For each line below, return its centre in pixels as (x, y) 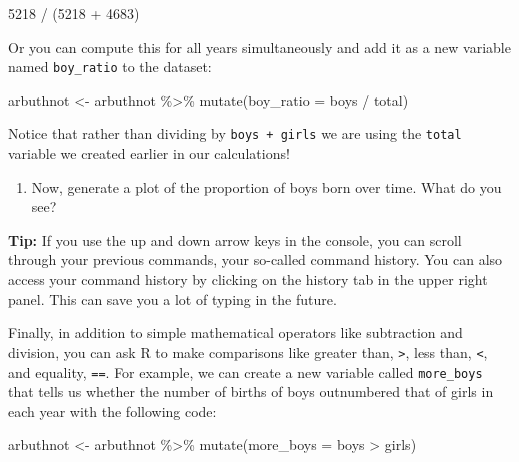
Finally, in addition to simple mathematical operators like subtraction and (235, 332)
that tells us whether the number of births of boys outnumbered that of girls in (251, 391)
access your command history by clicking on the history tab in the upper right (248, 279)
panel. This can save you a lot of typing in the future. (172, 298)
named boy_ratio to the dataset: (110, 66)
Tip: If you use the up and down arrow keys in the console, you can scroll (235, 239)
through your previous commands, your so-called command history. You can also (255, 259)
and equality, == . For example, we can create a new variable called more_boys (245, 371)
